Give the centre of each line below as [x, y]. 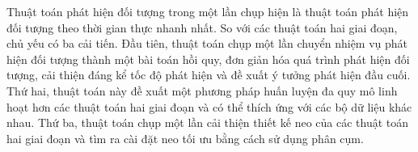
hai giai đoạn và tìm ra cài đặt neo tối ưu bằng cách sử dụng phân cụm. [185, 138]
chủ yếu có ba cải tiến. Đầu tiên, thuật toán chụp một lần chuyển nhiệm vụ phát [207, 43]
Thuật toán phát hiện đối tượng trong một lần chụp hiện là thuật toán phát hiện [208, 11]
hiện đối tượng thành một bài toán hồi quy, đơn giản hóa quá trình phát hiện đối [208, 59]
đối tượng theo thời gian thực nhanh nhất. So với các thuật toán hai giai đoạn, [202, 27]
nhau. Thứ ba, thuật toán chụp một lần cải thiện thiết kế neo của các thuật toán [208, 122]
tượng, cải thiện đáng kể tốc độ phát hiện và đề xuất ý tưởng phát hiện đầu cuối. [209, 75]
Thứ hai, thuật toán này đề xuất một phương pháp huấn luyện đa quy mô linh [202, 90]
